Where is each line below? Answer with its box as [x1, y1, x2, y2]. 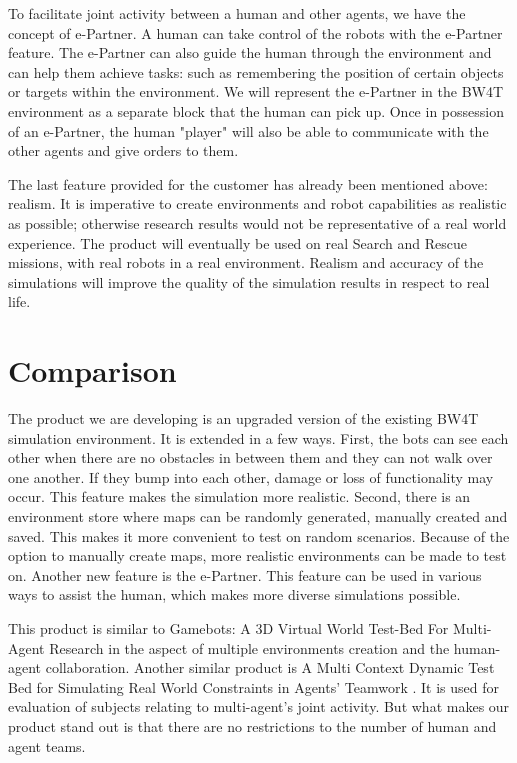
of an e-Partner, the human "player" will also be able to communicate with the [8, 120, 489, 141]
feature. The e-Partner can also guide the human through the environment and [8, 42, 492, 63]
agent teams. [8, 735, 86, 756]
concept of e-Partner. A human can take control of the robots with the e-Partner [8, 22, 503, 43]
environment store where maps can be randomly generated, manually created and [8, 506, 508, 526]
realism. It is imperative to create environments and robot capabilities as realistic [8, 193, 507, 214]
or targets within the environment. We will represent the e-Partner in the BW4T [8, 81, 504, 102]
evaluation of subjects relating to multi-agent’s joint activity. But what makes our [8, 696, 510, 717]
